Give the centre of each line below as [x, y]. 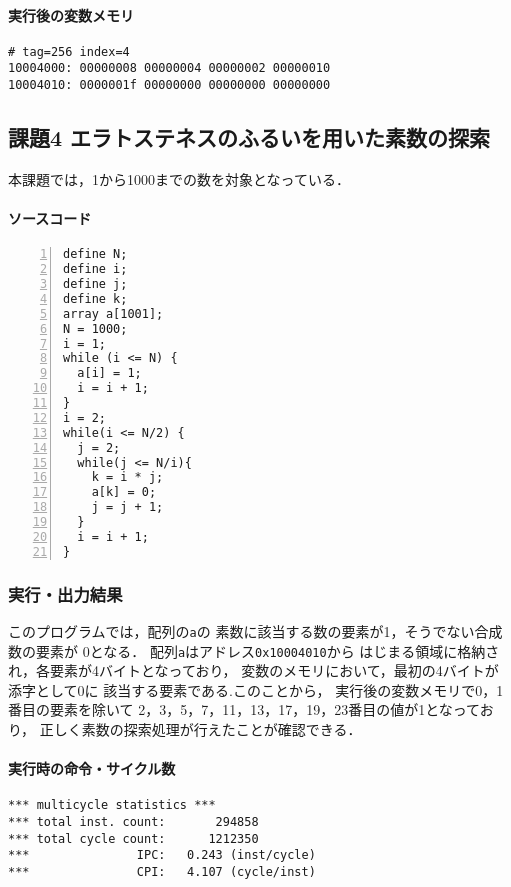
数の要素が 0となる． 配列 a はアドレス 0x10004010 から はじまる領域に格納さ [254, 650]
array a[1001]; [113, 313]
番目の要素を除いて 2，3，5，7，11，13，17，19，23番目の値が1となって [244, 709]
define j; [95, 284]
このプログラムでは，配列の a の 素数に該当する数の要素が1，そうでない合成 [255, 630]
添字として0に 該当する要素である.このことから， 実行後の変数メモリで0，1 [256, 689]
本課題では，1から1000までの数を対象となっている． [179, 178]
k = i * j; [127, 477]
